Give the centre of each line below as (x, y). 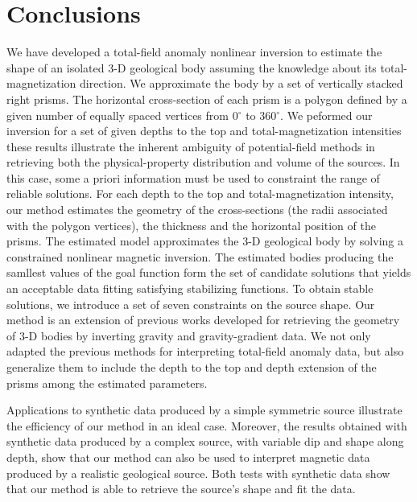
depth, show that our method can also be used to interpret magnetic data (188, 457)
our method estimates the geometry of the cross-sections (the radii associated (197, 210)
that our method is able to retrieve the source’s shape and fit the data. (181, 489)
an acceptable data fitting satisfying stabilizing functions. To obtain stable (190, 288)
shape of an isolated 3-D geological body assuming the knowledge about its (192, 67)
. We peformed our (326, 115)
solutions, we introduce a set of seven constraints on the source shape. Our (191, 304)
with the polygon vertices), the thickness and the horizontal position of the (191, 225)
